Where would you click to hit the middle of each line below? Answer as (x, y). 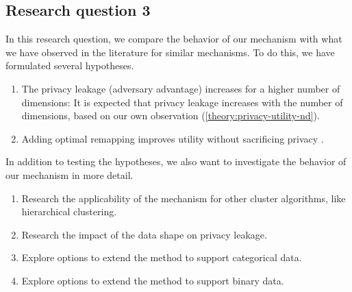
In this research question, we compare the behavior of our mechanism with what (174, 39)
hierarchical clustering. (69, 211)
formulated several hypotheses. (70, 65)
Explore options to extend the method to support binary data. (153, 280)
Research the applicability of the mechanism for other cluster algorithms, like (184, 198)
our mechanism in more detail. (70, 174)
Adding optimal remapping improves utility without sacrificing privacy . (173, 138)
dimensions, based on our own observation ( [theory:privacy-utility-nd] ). (171, 115)
